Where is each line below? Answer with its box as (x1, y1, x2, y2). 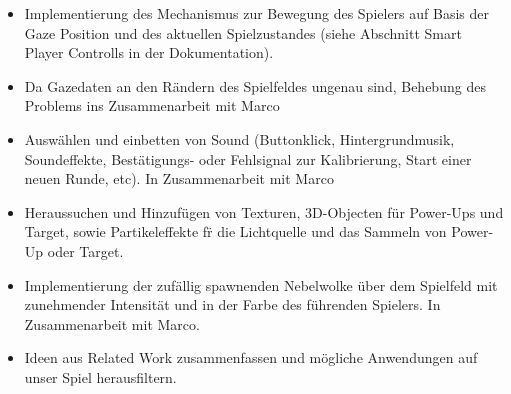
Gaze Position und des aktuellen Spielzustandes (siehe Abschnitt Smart (24, 22, 462, 43)
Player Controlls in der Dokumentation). (24, 42, 274, 63)
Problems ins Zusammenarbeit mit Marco (24, 95, 280, 116)
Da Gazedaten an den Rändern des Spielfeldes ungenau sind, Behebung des (24, 75, 486, 96)
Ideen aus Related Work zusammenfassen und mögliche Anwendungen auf (24, 347, 478, 368)
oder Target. (47, 240, 124, 261)
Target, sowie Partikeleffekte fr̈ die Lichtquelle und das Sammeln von (24, 221, 447, 242)
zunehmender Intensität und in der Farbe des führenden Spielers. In (24, 294, 441, 315)
